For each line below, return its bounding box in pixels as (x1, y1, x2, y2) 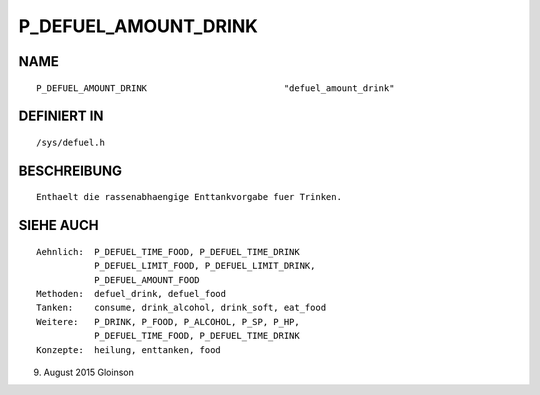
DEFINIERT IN (18, 108, 104, 125)
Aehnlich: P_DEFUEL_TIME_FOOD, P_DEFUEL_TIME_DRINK (36, 246, 300, 257)
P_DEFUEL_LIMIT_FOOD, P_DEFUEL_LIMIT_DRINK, (93, 260, 316, 272)
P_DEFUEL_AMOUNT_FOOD (93, 274, 200, 285)
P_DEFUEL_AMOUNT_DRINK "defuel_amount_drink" (36, 82, 395, 94)
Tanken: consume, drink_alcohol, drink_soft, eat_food (36, 302, 327, 314)
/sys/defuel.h (36, 136, 105, 148)
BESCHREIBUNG (18, 162, 123, 179)
